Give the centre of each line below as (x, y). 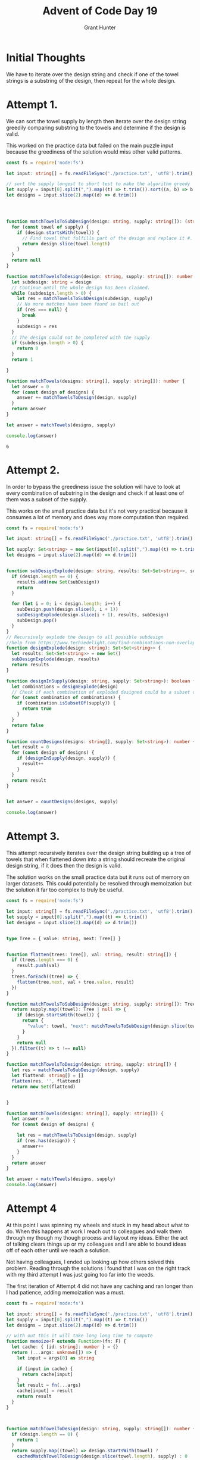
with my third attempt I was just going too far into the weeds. (80, 1274)
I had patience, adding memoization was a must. (65, 1292)
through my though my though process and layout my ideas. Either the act (97, 1237)
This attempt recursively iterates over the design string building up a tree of (99, 853)
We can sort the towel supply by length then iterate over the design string (96, 121)
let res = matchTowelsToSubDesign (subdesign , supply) (85, 299)
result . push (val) (38, 966)
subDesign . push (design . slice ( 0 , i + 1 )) (68, 609)
